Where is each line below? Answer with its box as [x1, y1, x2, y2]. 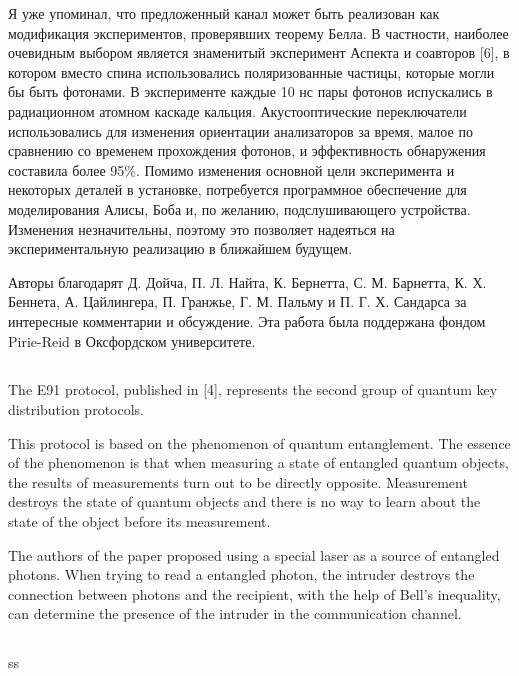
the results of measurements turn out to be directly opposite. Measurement [8, 471, 468, 492]
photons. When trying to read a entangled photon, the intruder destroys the [8, 564, 475, 585]
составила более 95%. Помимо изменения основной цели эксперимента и [8, 159, 455, 180]
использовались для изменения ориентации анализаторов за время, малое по [8, 120, 473, 141]
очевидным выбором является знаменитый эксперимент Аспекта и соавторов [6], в [8, 42, 510, 63]
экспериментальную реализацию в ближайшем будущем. [8, 238, 353, 259]
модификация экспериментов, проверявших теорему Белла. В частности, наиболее [8, 22, 509, 43]
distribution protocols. [8, 399, 144, 420]
